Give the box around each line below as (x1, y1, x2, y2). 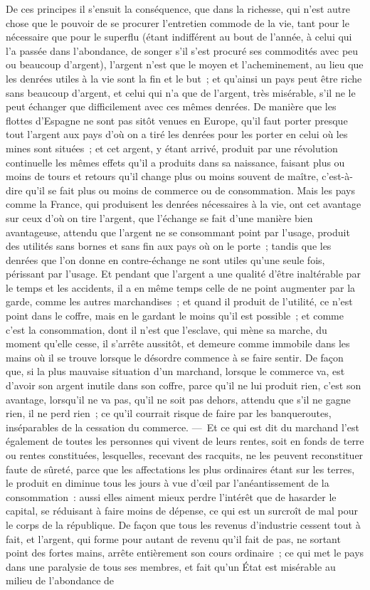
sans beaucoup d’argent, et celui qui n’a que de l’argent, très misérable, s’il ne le (6, 85, 356, 100)
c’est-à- (322, 169, 353, 184)
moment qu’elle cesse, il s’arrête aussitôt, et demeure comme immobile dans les (6, 336, 350, 351)
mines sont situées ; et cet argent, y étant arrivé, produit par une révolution (6, 140, 338, 155)
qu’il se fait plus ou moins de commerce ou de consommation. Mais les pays (26, 182, 355, 197)
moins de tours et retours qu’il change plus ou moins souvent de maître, (6, 169, 319, 184)
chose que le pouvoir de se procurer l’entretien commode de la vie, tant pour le (6, 15, 349, 30)
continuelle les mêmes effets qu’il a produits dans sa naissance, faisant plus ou (6, 154, 345, 169)
